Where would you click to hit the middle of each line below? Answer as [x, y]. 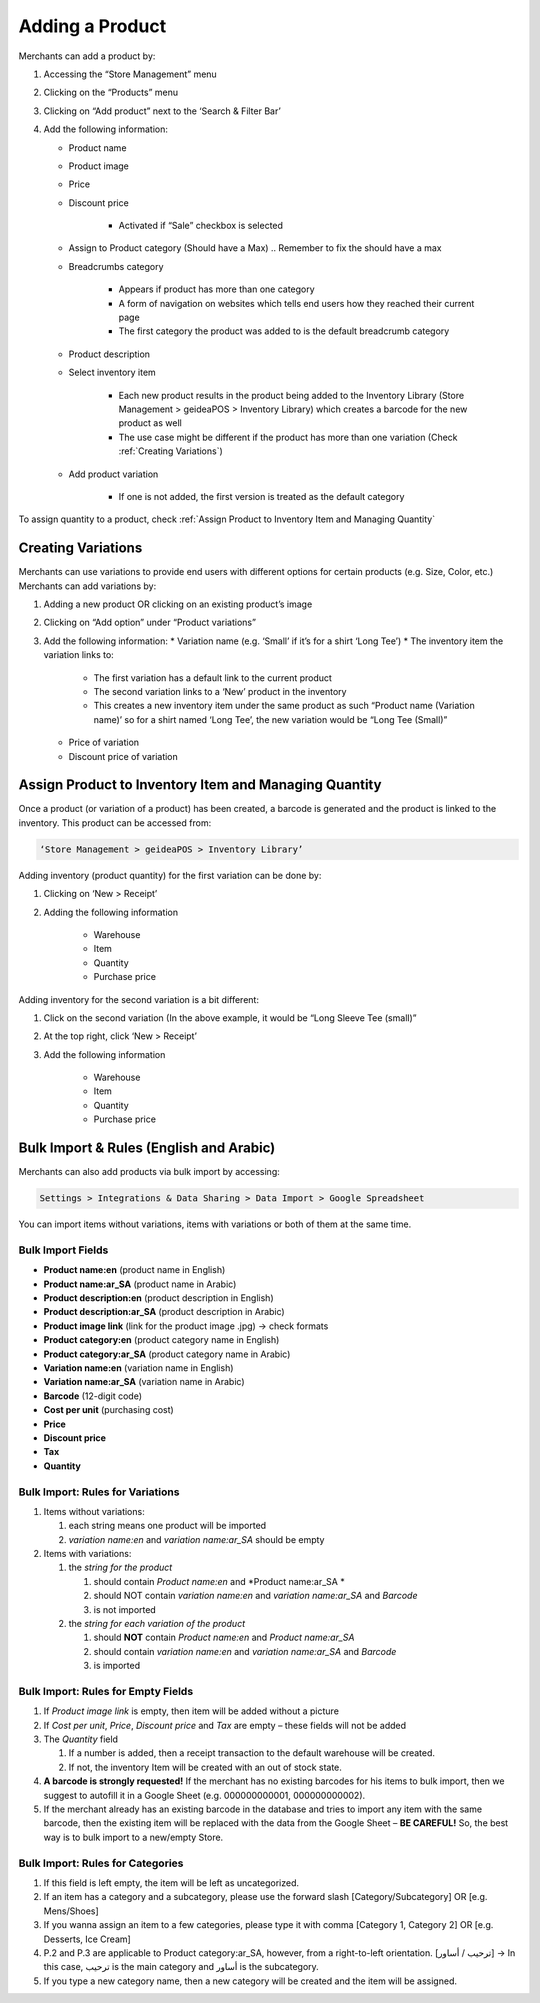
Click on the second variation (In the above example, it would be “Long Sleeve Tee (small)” [230, 1017]
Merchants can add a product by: [87, 56]
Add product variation [113, 474]
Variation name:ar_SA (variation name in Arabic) [144, 1382]
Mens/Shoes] [71, 1911]
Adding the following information [111, 912]
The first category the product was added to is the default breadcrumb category [284, 331]
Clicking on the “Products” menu [111, 92]
